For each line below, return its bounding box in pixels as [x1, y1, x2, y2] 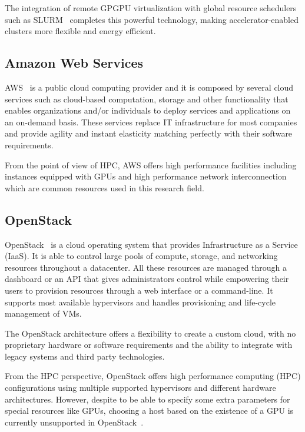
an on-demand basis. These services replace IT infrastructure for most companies [5, 115, 297, 128]
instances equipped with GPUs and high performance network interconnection [5, 170, 287, 182]
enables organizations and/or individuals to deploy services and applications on [5, 104, 291, 117]
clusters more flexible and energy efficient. [5, 25, 156, 37]
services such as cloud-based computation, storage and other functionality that [5, 92, 289, 105]
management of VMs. [5, 307, 82, 320]
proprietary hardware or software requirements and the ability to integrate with [5, 338, 293, 351]
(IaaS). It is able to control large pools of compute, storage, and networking [5, 250, 278, 262]
